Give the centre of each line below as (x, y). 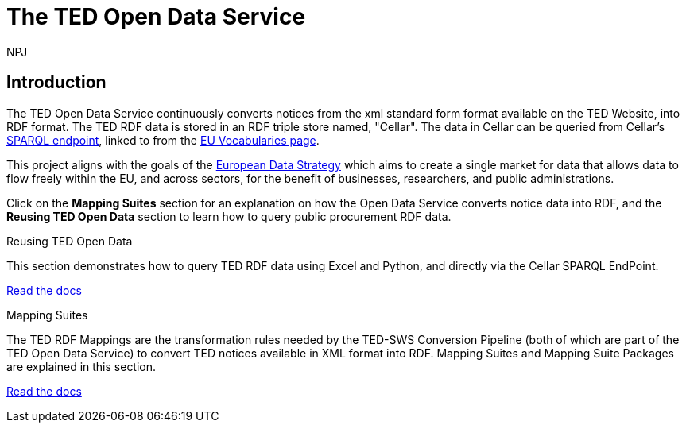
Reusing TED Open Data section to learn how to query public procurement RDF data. (229, 216)
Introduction (56, 83)
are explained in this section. (81, 366)
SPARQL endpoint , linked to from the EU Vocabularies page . (163, 140)
